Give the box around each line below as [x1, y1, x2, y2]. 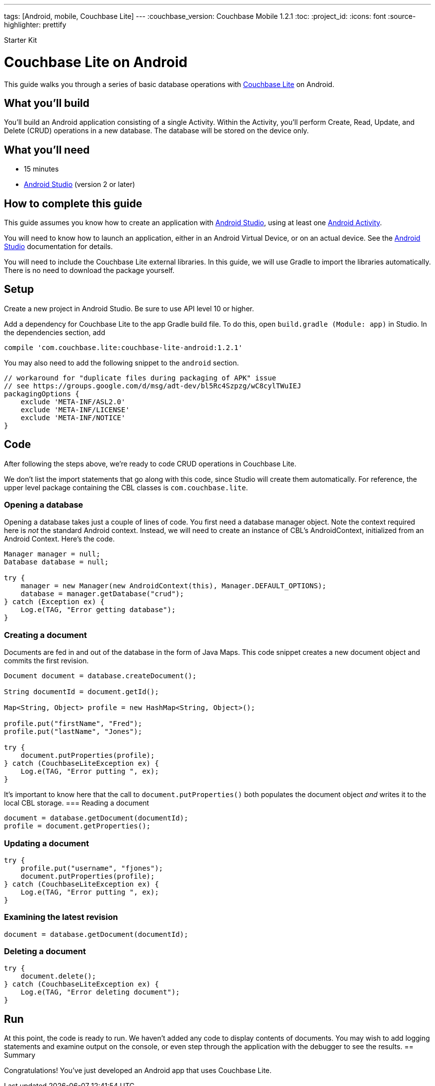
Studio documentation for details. [4, 242, 113, 251]
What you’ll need [4, 143, 90, 156]
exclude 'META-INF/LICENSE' [20, 405, 130, 414]
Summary [4, 1051, 36, 1060]
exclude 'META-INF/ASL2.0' [20, 397, 126, 406]
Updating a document [4, 838, 89, 848]
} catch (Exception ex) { [4, 598, 105, 606]
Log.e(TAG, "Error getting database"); [20, 606, 176, 614]
